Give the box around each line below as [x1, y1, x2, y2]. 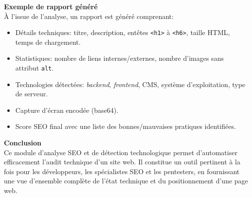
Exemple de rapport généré [4, 1, 98, 11]
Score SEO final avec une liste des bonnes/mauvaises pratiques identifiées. [15, 121, 236, 131]
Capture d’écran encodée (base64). [15, 105, 119, 115]
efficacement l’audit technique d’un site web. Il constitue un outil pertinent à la [4, 157, 240, 167]
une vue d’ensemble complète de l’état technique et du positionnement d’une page [4, 176, 248, 186]
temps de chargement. [15, 36, 81, 47]
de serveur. [15, 89, 48, 99]
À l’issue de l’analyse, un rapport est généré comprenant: [4, 11, 174, 21]
